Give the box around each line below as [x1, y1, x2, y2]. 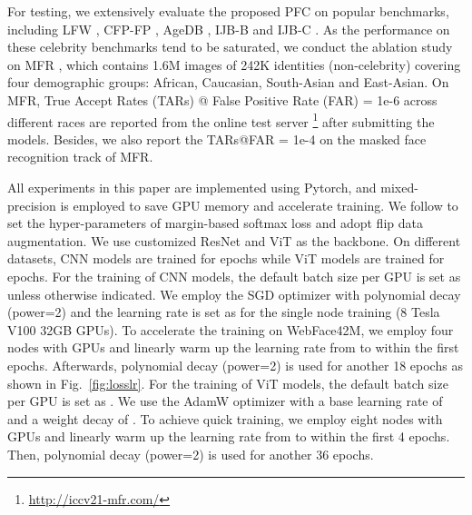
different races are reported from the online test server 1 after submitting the [7, 109, 435, 131]
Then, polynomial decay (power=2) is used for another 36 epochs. [7, 444, 374, 463]
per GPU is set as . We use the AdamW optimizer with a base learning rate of [7, 391, 443, 411]
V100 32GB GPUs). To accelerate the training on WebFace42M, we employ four [7, 320, 454, 339]
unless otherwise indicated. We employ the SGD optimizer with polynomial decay [7, 284, 461, 303]
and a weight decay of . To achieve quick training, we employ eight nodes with [7, 409, 443, 428]
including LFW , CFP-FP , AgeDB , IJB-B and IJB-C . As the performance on [7, 19, 450, 38]
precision [7, 195, 56, 214]
